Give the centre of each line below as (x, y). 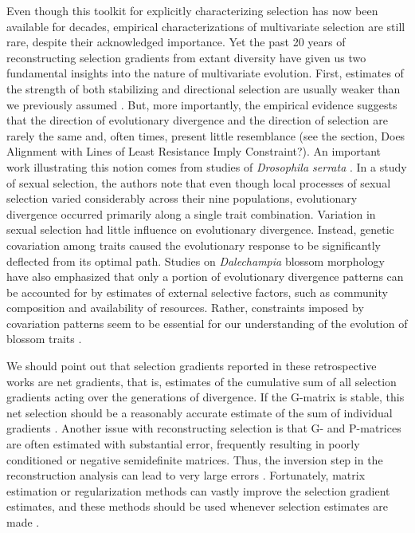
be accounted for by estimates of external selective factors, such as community (197, 292)
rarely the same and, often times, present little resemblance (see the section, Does (206, 135)
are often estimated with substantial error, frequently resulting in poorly (183, 444)
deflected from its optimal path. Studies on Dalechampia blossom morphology (196, 261)
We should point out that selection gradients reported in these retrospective (192, 366)
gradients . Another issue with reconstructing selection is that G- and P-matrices (204, 428)
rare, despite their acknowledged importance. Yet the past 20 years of (176, 42)
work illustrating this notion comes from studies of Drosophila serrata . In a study (207, 166)
